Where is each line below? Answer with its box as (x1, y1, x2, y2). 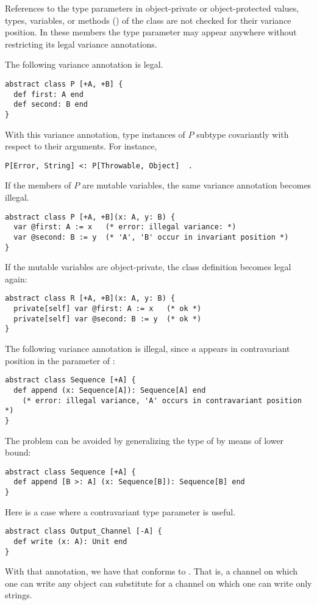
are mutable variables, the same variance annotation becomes (82, 179, 312, 192)
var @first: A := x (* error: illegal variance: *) (13, 223, 237, 232)
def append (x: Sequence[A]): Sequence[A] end (13, 385, 206, 395)
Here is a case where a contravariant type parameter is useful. (5, 505, 236, 518)
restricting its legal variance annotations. (5, 37, 157, 50)
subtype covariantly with (196, 127, 289, 140)
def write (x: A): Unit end (13, 537, 127, 546)
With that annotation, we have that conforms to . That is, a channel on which (5, 565, 298, 578)
